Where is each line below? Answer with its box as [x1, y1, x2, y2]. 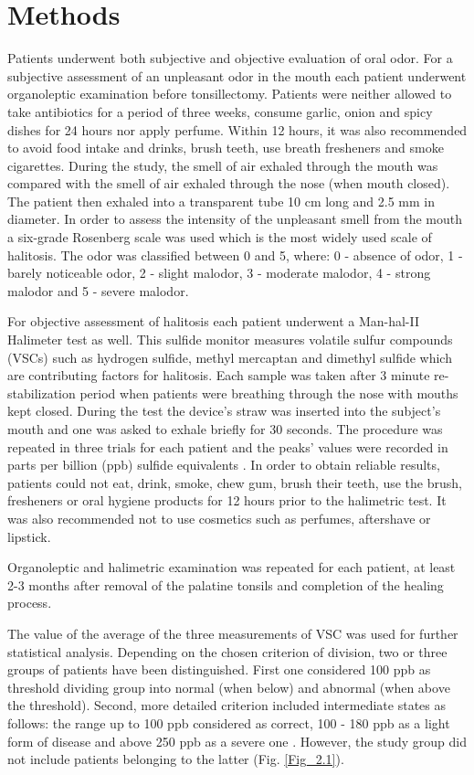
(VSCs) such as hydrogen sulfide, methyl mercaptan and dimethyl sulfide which [7, 347, 452, 366]
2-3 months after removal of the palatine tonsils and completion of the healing [7, 575, 444, 594]
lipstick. [7, 526, 51, 546]
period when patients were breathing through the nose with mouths [79, 383, 458, 402]
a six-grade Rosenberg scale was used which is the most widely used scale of [7, 228, 432, 247]
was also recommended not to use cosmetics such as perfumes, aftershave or [7, 508, 431, 527]
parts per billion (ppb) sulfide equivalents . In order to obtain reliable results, [7, 455, 440, 474]
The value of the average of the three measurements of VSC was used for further [7, 623, 458, 642]
